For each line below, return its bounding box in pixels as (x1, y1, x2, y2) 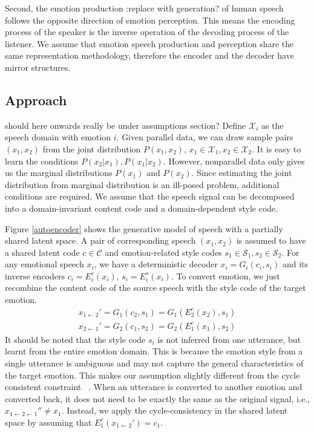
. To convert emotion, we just (171, 269, 280, 282)
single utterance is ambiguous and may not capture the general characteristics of (5, 356, 304, 369)
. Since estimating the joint (191, 166, 292, 179)
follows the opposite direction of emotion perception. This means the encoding (5, 13, 295, 26)
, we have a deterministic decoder (94, 258, 218, 270)
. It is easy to (252, 142, 301, 155)
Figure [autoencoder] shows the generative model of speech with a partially (5, 222, 283, 235)
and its (282, 258, 309, 270)
